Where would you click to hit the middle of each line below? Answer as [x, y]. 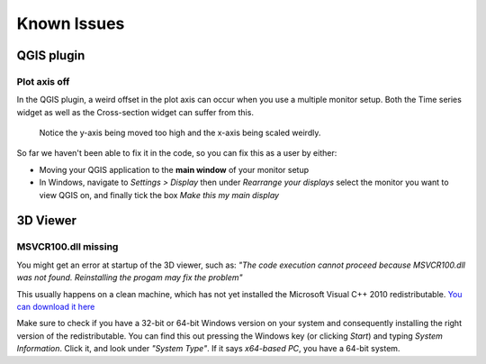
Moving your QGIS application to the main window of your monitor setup [174, 169]
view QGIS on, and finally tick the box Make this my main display [159, 195]
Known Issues [71, 23]
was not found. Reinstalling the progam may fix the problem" [130, 278]
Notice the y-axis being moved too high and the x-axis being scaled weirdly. [180, 133]
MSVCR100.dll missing [67, 247]
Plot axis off [43, 81]
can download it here [56, 306]
